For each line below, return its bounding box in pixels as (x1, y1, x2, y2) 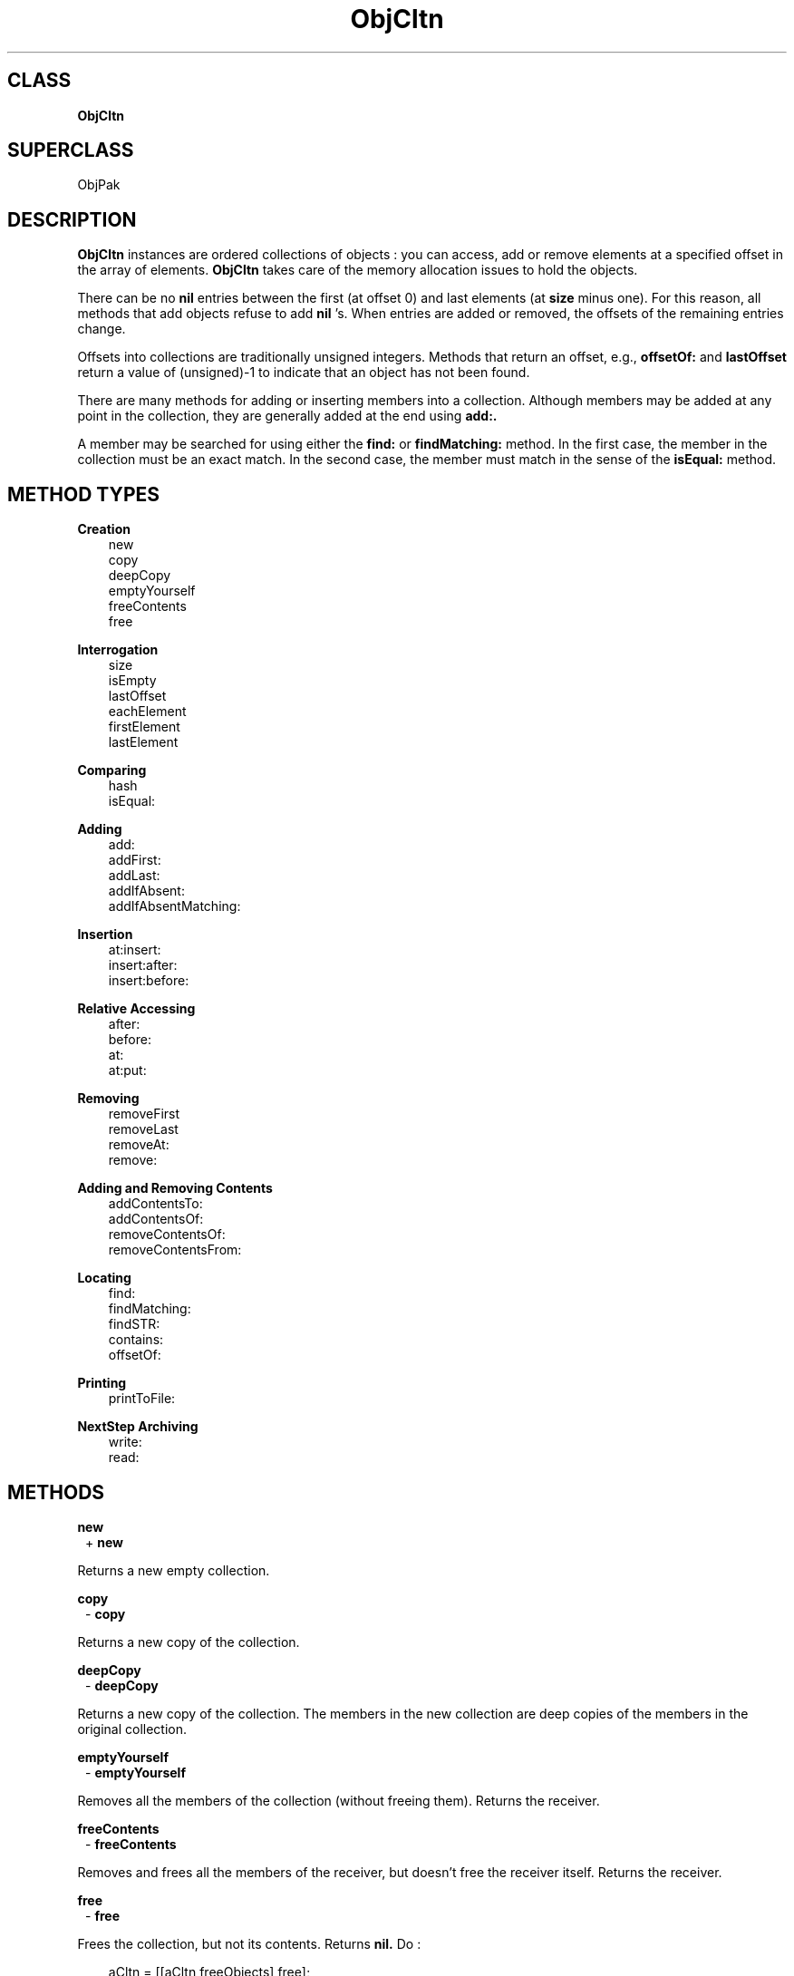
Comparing (77, 762, 147, 779)
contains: (108, 1332, 164, 1348)
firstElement (108, 719, 180, 735)
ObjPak (77, 177, 121, 193)
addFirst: (108, 852, 161, 868)
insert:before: (108, 973, 189, 989)
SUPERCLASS (7, 139, 134, 162)
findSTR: (108, 1316, 160, 1332)
